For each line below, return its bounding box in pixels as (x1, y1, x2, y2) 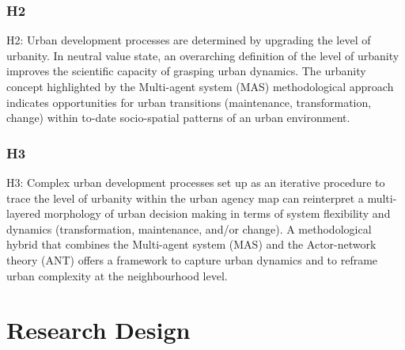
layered (6, 205, 41, 222)
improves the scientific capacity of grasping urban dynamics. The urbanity (6, 63, 366, 79)
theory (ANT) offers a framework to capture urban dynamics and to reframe (6, 251, 378, 268)
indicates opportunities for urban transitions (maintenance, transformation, (6, 93, 372, 110)
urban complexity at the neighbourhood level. (6, 267, 228, 283)
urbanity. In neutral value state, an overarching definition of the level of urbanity (6, 47, 399, 63)
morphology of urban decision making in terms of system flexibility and (44, 205, 391, 222)
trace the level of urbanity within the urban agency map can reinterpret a (6, 189, 364, 206)
